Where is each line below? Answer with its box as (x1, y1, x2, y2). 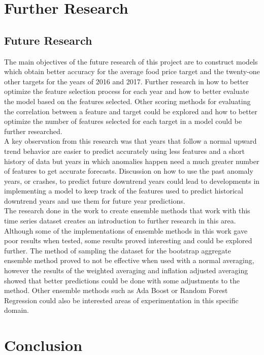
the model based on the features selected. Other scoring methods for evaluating (4, 95, 251, 106)
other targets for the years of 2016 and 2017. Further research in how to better (4, 76, 249, 86)
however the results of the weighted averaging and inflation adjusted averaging (4, 265, 248, 276)
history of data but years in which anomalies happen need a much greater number (4, 155, 259, 166)
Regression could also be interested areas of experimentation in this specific (4, 295, 239, 305)
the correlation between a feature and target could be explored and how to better (4, 106, 257, 116)
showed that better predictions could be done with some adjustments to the (4, 275, 240, 285)
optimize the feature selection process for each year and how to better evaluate (4, 86, 249, 96)
